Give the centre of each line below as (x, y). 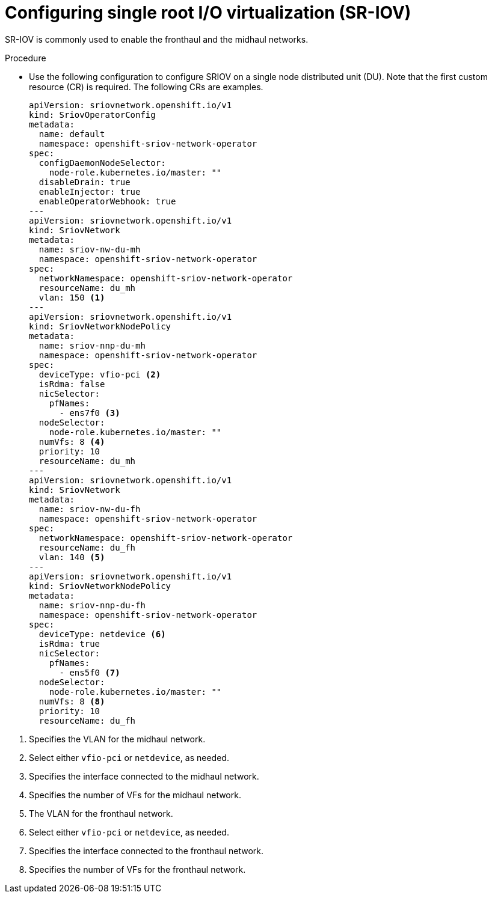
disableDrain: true (85, 182)
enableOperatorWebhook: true (107, 201)
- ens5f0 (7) (90, 672)
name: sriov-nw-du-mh (90, 249)
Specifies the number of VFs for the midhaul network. (135, 795)
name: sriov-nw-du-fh (90, 509)
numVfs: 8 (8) (72, 701)
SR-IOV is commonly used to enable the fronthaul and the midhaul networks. (157, 39)
